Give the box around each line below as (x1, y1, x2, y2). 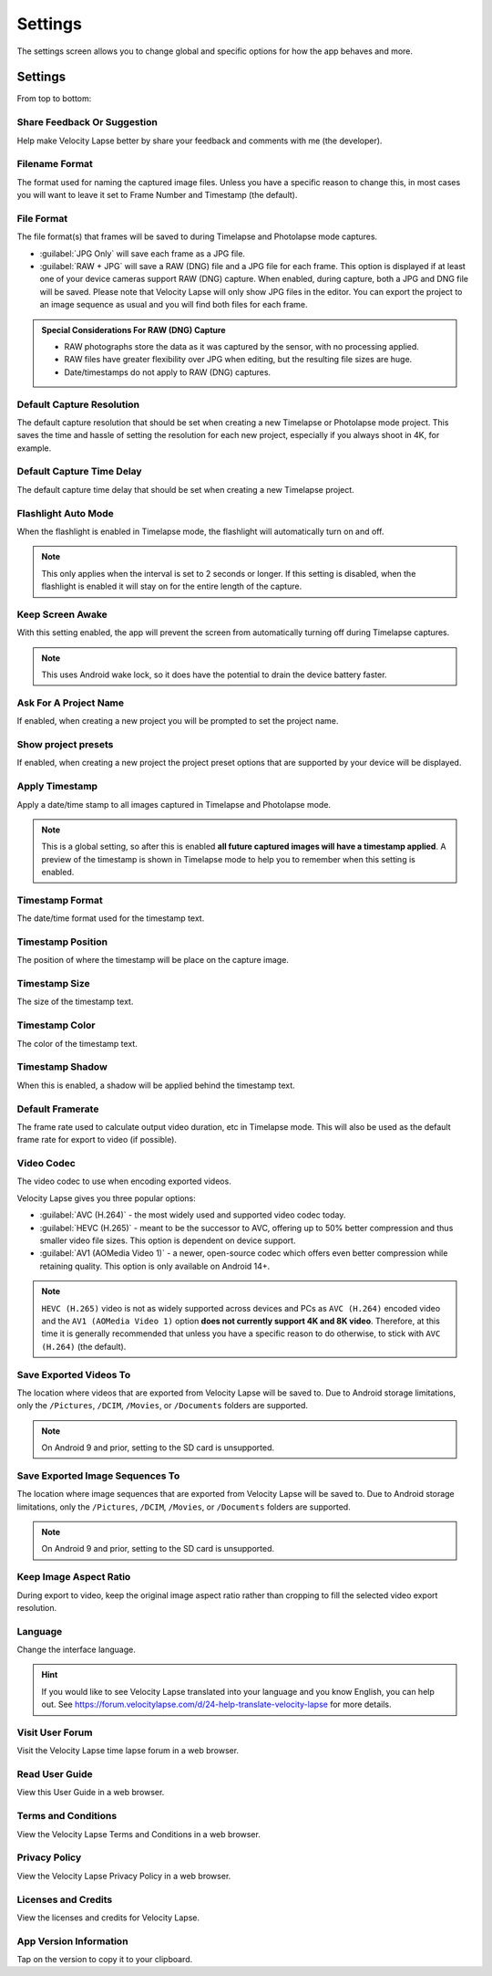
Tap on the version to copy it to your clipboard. (16, 1954, 193, 1965)
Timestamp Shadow (16, 1061, 108, 1073)
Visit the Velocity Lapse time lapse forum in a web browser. (16, 1745, 240, 1756)
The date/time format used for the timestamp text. (16, 913, 205, 924)
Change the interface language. (16, 1644, 136, 1656)
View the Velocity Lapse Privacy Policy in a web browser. (16, 1870, 231, 1881)
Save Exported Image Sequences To (16, 1469, 180, 1482)
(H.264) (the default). (41, 1341, 127, 1352)
